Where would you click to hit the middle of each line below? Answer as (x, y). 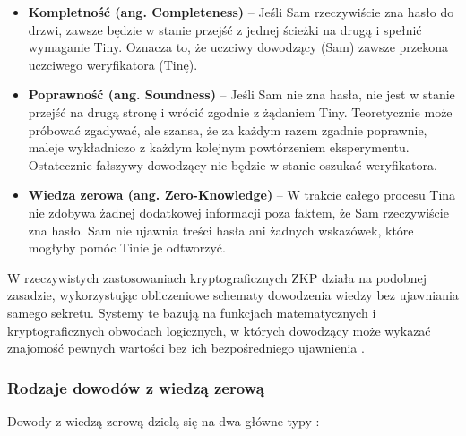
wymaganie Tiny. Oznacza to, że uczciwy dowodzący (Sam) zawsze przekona (238, 47)
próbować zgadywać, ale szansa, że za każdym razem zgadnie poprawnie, (228, 129)
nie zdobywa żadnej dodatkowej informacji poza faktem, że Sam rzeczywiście (238, 212)
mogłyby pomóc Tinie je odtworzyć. (127, 248)
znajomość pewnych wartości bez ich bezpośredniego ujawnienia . (186, 348)
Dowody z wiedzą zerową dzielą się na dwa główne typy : (164, 420)
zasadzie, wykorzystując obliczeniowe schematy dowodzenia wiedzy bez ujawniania (233, 295)
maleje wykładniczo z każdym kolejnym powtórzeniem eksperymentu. (219, 147)
